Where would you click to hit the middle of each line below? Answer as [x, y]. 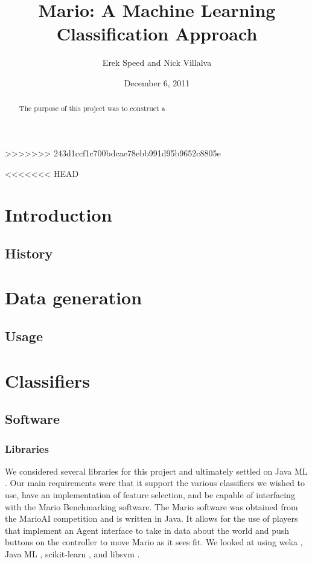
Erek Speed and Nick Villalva [157, 62]
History [29, 253]
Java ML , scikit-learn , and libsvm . [72, 553]
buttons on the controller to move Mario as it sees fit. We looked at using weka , [154, 542]
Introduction [59, 215]
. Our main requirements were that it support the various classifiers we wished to [155, 483]
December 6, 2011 [157, 82]
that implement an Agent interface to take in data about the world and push [147, 530]
